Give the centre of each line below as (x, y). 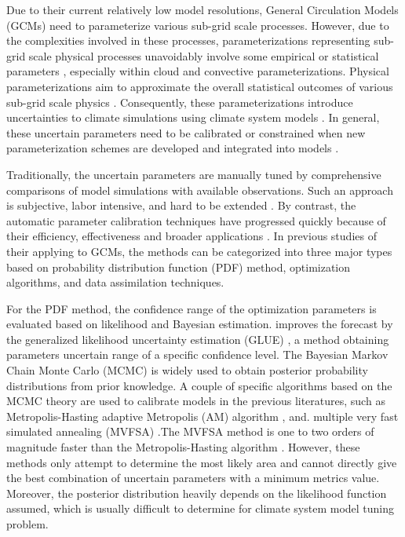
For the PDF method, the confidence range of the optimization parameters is (192, 308)
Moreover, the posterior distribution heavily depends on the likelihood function (197, 493)
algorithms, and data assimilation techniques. (115, 282)
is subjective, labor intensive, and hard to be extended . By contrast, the (181, 205)
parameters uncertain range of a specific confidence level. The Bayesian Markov (197, 354)
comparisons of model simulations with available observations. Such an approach (200, 190)
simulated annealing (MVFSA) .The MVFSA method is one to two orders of (190, 431)
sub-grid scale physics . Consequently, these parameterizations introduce (180, 102)
